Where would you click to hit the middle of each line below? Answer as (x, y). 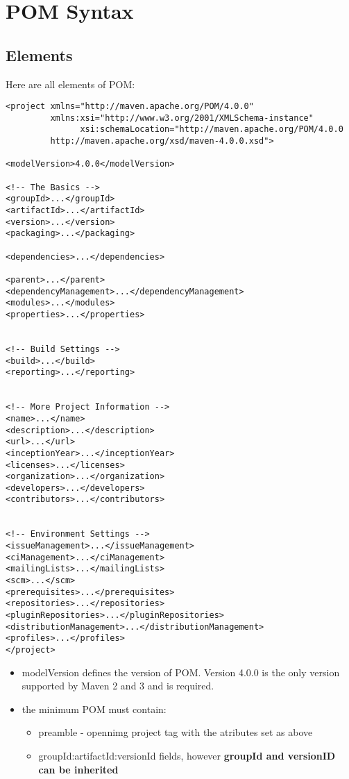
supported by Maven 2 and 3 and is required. (118, 686)
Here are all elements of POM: (70, 84)
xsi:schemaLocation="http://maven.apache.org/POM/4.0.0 (212, 129)
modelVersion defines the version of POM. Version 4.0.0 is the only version (181, 672)
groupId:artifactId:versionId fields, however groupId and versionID (187, 756)
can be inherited (78, 769)
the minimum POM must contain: (94, 709)
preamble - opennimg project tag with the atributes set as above (176, 732)
